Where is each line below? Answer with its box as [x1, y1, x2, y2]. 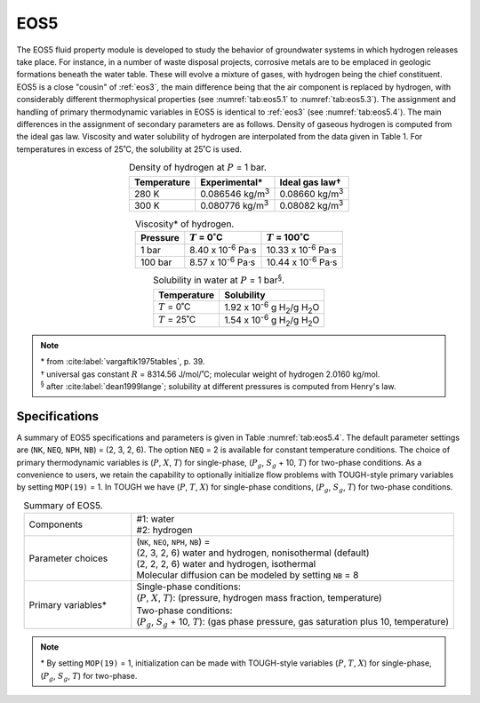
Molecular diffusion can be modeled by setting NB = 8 [136, 569, 359, 581]
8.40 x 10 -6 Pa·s [189, 243, 257, 257]
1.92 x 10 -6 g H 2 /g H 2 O [224, 299, 320, 316]
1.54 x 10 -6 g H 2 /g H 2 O [224, 312, 320, 328]
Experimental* [200, 176, 263, 188]
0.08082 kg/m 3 [279, 198, 344, 212]
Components [28, 518, 84, 531]
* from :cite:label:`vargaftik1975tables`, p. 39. [40, 356, 205, 367]
